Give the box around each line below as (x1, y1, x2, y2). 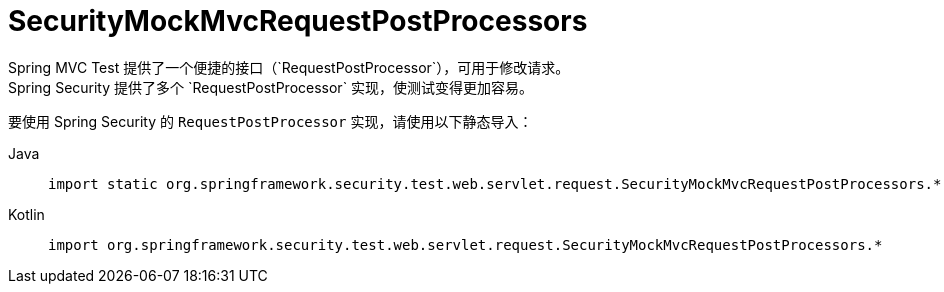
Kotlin (8, 205, 45, 223)
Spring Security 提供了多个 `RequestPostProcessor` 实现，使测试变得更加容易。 (8, 78, 534, 96)
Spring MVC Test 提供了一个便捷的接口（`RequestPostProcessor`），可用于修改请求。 (8, 58, 570, 76)
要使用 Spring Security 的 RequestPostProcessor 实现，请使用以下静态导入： (8, 112, 533, 130)
